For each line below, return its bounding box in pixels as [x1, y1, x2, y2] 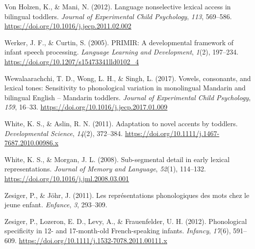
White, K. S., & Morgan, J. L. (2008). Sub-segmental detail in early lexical [4, 154, 230, 164]
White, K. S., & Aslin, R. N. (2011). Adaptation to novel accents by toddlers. [4, 118, 238, 128]
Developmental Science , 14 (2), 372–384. [4, 128, 123, 138]
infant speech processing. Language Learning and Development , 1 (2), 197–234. [4, 47, 239, 57]
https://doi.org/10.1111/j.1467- [125, 128, 220, 138]
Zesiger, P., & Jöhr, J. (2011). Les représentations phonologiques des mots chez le [4, 190, 250, 200]
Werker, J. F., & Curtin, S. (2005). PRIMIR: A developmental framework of [4, 37, 234, 47]
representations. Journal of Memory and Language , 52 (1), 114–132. [4, 164, 206, 174]
